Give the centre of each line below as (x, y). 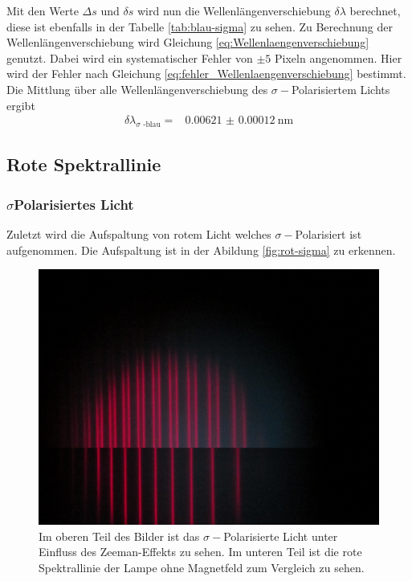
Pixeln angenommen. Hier (339, 57)
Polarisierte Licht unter (281, 536)
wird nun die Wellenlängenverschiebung (234, 10)
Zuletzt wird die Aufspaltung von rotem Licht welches (139, 233)
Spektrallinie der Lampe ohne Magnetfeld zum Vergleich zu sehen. (202, 567)
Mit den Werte (43, 10)
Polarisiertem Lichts (341, 89)
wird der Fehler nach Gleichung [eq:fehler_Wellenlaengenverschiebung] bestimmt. (206, 74)
